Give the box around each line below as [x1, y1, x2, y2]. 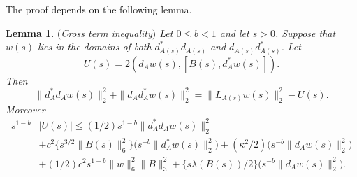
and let [219, 25, 249, 40]
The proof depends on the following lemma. [6, 2, 192, 16]
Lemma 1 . [6, 25, 54, 40]
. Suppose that [275, 25, 336, 40]
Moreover [6, 101, 45, 116]
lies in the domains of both [38, 39, 152, 54]
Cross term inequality [61, 25, 152, 40]
